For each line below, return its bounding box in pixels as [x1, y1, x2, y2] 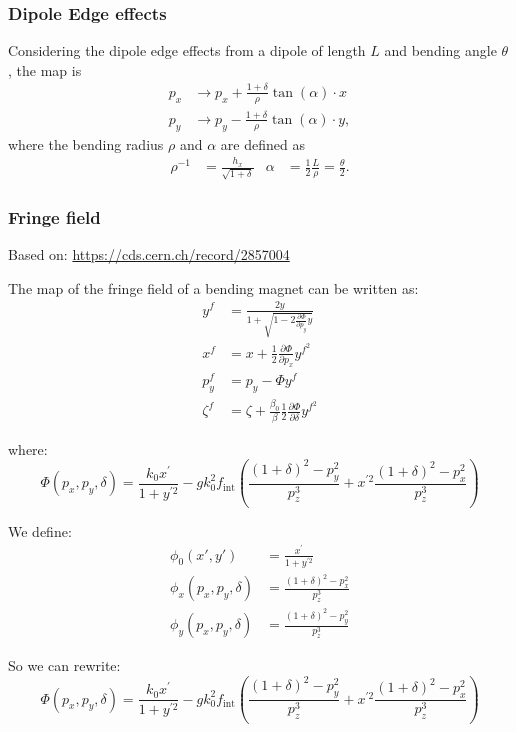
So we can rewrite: [8, 655, 121, 676]
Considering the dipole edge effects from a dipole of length [8, 40, 366, 61]
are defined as [220, 133, 305, 154]
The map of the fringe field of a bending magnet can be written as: [8, 277, 419, 298]
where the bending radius [8, 133, 164, 154]
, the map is [8, 59, 82, 80]
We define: [8, 520, 72, 541]
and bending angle [384, 40, 497, 61]
